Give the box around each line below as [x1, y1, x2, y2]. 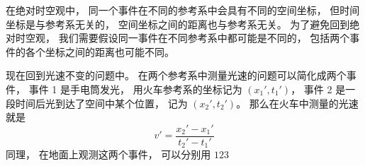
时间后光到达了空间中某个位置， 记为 [15, 95, 188, 110]
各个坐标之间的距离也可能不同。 [25, 44, 174, 59]
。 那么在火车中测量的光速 [236, 95, 359, 110]
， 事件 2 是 [291, 81, 346, 96]
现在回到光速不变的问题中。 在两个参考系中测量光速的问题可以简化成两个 [6, 68, 347, 83]
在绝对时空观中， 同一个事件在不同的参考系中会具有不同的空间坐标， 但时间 [6, 3, 360, 17]
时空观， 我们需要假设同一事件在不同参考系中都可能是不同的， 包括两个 [15, 30, 350, 45]
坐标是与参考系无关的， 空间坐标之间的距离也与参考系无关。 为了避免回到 [6, 16, 350, 31]
